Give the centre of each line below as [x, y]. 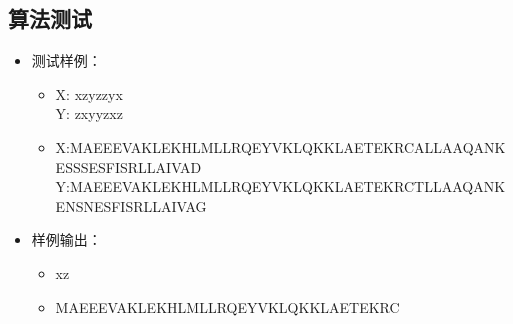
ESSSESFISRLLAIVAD [128, 166]
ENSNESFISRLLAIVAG [131, 205]
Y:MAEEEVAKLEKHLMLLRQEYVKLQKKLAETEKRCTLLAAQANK [280, 186]
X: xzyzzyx [89, 93]
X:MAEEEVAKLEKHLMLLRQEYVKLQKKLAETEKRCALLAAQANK [280, 146]
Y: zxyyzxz [89, 113]
